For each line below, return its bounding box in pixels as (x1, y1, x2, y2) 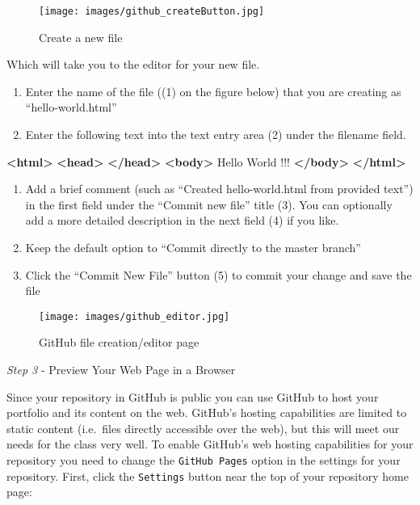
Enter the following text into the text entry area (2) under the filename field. (25, 126, 406, 143)
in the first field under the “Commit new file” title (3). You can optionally (25, 196, 393, 213)
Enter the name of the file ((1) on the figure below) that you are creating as (25, 82, 401, 99)
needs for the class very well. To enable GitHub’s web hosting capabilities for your (6, 436, 414, 452)
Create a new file (39, 28, 123, 45)
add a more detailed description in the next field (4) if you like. (25, 212, 339, 229)
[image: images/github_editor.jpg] (39, 310, 230, 322)
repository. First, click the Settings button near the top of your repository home (6, 467, 409, 484)
